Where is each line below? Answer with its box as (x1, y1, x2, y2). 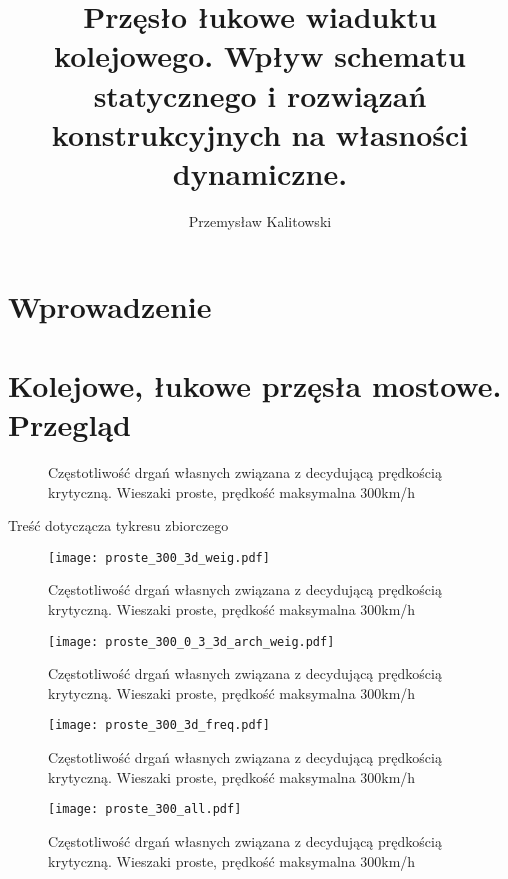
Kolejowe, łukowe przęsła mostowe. (8, 364, 502, 405)
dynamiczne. (172, 152, 348, 193)
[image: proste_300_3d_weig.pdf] (48, 550, 270, 565)
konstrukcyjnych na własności (51, 113, 469, 154)
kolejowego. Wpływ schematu (54, 35, 466, 76)
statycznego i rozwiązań (93, 74, 427, 115)
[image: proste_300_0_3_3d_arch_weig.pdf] (48, 634, 335, 649)
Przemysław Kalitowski (188, 210, 332, 231)
